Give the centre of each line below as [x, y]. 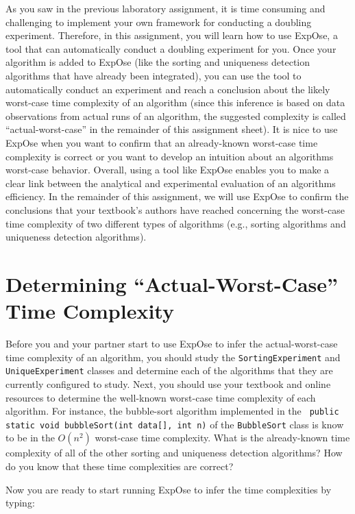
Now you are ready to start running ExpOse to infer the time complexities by [169, 489]
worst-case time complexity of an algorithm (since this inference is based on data [175, 102]
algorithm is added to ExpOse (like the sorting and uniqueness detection [158, 62]
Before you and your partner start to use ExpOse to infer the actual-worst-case [172, 343]
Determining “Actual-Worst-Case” [172, 283]
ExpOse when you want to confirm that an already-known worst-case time [162, 142]
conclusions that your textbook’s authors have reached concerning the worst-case [175, 209]
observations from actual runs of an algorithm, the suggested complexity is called [176, 115]
